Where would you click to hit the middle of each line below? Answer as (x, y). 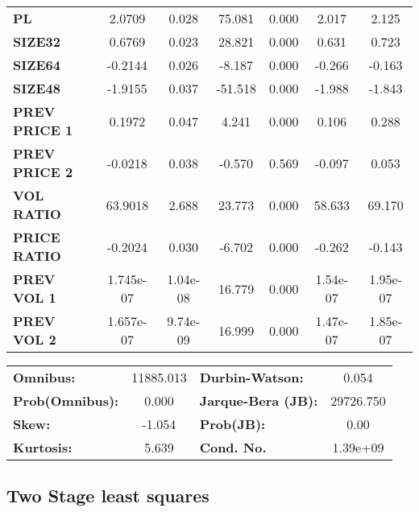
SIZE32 (37, 41)
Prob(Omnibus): (66, 401)
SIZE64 (37, 65)
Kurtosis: (43, 447)
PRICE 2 (43, 172)
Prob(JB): (232, 424)
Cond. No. (233, 447)
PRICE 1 (43, 130)
